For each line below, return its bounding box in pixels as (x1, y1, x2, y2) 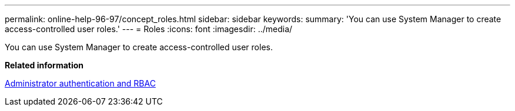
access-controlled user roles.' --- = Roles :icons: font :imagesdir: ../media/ (5, 24, 293, 34)
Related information (5, 60, 84, 70)
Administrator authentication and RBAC (5, 78, 156, 88)
